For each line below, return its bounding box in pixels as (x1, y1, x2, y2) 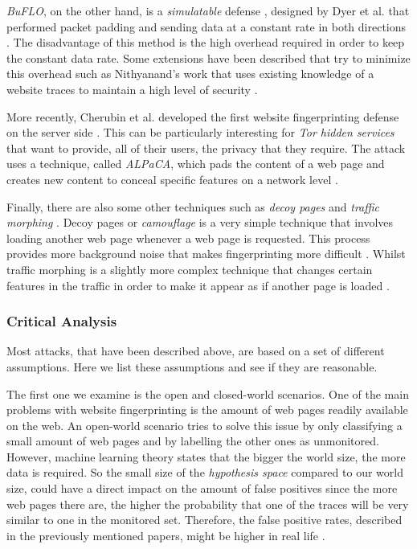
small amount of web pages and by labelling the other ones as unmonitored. (6, 432, 379, 449)
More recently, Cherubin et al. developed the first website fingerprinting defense (6, 108, 399, 125)
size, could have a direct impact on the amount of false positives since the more (6, 480, 398, 497)
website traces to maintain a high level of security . (6, 80, 258, 97)
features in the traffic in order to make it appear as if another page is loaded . (6, 277, 390, 293)
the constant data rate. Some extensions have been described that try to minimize (6, 49, 411, 66)
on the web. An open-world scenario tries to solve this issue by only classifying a (6, 416, 403, 433)
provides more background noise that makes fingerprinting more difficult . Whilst (6, 245, 406, 262)
